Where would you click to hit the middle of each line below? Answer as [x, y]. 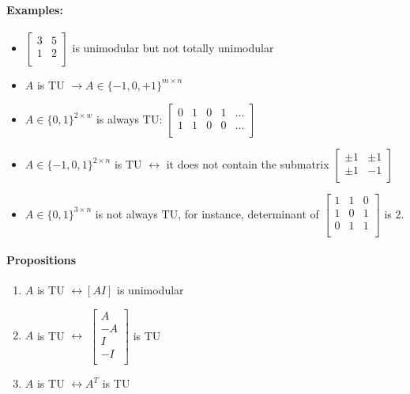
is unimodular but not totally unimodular [173, 47]
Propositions [41, 260]
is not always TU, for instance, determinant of [207, 213]
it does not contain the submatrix [248, 164]
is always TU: [129, 119]
